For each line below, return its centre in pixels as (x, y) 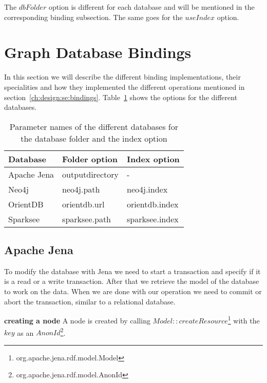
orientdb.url (83, 204)
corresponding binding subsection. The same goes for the (93, 17)
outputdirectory (91, 174)
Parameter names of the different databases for (94, 126)
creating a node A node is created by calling (77, 320)
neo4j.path (81, 189)
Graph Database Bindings (98, 52)
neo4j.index (147, 189)
